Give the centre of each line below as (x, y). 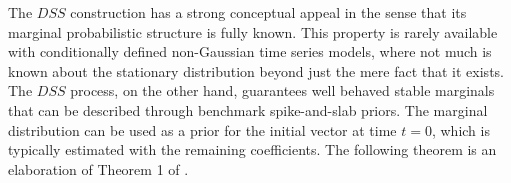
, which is (460, 129)
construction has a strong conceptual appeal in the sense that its (268, 12)
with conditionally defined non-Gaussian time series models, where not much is (250, 51)
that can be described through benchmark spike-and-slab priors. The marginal (248, 109)
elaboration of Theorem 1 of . (98, 168)
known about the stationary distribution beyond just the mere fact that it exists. (256, 70)
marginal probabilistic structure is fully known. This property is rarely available (253, 31)
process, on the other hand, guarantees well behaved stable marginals (282, 90)
